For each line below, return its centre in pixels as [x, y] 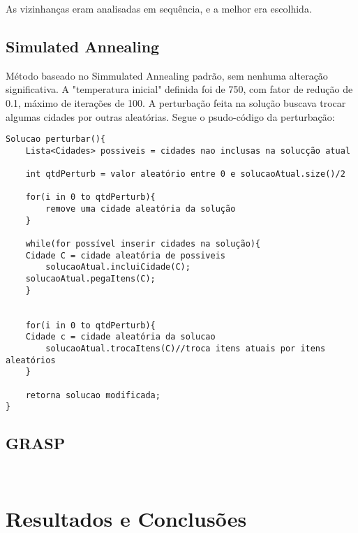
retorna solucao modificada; [93, 395]
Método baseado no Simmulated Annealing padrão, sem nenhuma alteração [167, 75]
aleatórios [31, 360]
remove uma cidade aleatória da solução [141, 209]
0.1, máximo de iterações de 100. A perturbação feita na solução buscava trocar [176, 102]
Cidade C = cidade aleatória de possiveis [125, 255]
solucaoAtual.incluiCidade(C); [118, 267]
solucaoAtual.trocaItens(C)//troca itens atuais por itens [186, 348]
